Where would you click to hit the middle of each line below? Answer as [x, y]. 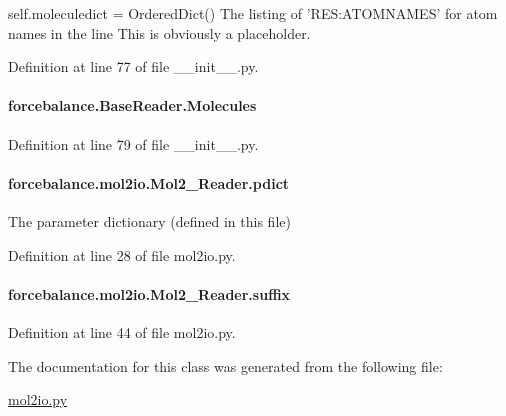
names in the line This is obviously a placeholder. [159, 32]
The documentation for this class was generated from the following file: [225, 365]
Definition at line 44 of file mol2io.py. [122, 331]
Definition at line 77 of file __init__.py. [133, 66]
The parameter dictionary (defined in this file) [149, 220]
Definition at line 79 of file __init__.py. [133, 143]
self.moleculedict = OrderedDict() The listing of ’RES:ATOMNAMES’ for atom [253, 13]
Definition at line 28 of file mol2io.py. [122, 254]
